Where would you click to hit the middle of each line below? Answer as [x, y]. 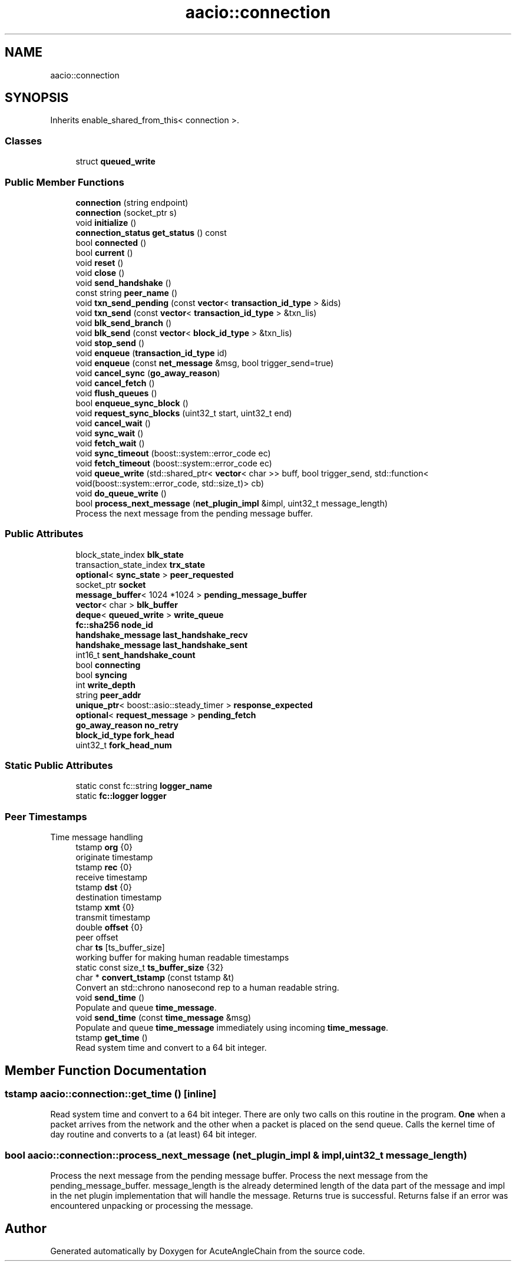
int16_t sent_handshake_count [135, 655]
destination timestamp [119, 897]
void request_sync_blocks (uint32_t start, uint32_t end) [184, 413]
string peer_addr [108, 695]
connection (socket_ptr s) [126, 212]
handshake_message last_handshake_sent [162, 644]
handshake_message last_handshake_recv [162, 634]
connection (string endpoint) [132, 202]
